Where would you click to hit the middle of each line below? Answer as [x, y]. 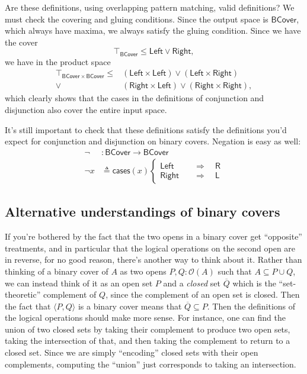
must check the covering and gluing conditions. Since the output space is [137, 19]
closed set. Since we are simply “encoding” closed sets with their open [132, 352]
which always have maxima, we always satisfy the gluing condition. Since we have [153, 30]
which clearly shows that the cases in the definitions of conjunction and [135, 98]
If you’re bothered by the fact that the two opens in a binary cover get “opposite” [153, 236]
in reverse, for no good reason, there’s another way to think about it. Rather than [153, 259]
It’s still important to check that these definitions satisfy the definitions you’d [146, 129]
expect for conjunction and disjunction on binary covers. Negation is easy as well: [153, 141]
